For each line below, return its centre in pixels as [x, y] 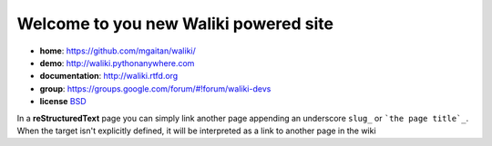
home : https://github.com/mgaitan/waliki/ [118, 51]
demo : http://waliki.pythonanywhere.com [117, 63]
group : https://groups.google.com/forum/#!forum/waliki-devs [155, 88]
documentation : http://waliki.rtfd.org [109, 76]
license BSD [63, 102]
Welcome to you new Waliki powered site [175, 24]
